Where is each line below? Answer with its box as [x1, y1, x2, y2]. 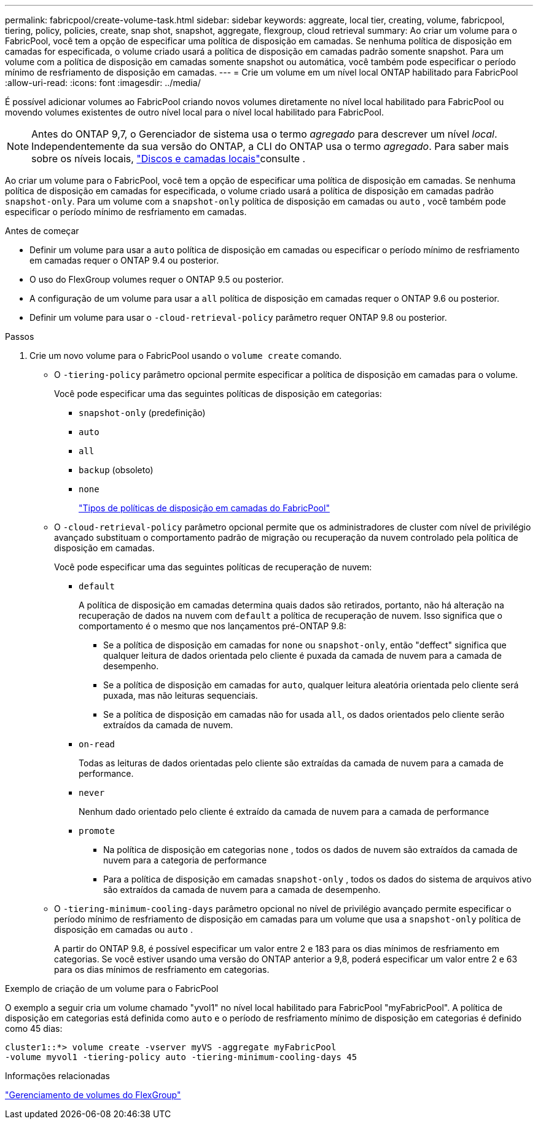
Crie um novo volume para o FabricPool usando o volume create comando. [29, 350, 342, 361]
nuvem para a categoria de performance [103, 855, 267, 865]
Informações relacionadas [5, 1071, 110, 1081]
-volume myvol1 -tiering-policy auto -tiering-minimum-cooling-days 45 [5, 1052, 357, 1062]
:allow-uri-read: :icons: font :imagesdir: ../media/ [5, 77, 201, 88]
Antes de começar [5, 226, 79, 236]
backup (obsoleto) [79, 465, 154, 475]
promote [79, 826, 115, 836]
